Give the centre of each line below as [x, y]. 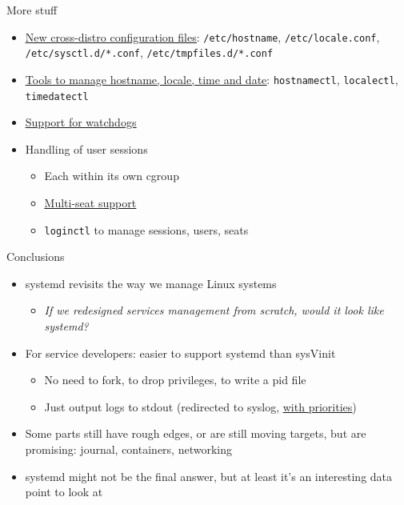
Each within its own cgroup [112, 176]
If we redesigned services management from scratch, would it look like [214, 310]
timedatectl [57, 96]
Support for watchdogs [81, 122]
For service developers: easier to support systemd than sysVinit [180, 353]
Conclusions [36, 257]
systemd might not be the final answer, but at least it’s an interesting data [209, 476]
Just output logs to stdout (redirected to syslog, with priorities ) [200, 406]
